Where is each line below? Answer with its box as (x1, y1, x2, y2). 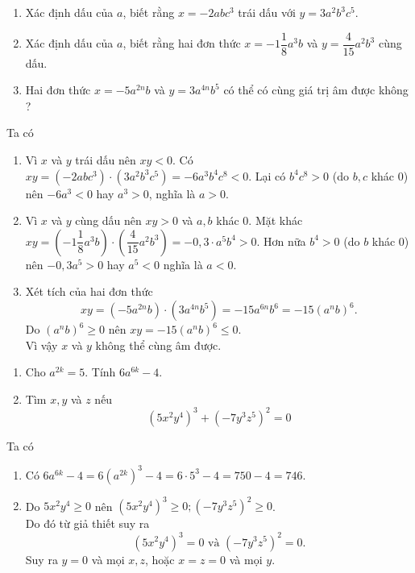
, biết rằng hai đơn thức (122, 35, 241, 52)
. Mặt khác (248, 212, 303, 229)
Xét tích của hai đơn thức (25, 283, 153, 300)
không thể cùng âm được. (95, 336, 222, 353)
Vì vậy (25, 336, 58, 353)
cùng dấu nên (75, 212, 142, 229)
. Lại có (248, 167, 286, 184)
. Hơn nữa (256, 232, 306, 249)
